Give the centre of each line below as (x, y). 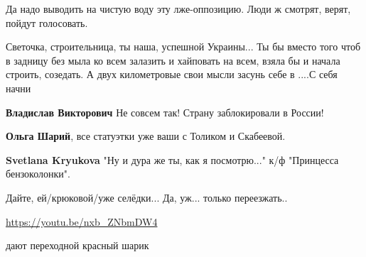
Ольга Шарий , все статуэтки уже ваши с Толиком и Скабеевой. (146, 136)
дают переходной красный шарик (77, 245)
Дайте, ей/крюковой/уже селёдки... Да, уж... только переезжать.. (147, 197)
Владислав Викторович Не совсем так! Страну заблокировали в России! (165, 112)
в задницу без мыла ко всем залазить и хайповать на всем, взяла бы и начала (173, 60)
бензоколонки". (38, 174)
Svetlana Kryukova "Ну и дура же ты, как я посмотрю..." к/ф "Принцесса (172, 159)
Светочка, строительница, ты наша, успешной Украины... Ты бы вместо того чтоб (183, 47)
